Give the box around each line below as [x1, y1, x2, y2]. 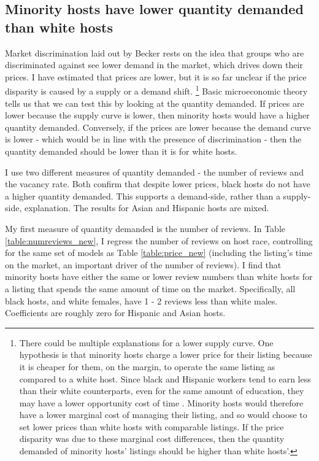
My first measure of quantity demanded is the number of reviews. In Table [5, 222, 286, 234]
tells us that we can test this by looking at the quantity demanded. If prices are [5, 96, 304, 109]
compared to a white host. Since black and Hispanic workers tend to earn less [19, 372, 311, 385]
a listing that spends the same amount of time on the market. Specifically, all [5, 282, 296, 295]
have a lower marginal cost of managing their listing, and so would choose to [19, 408, 307, 421]
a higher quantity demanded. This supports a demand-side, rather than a [5, 189, 280, 202]
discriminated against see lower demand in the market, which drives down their [5, 58, 303, 71]
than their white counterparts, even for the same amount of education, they [19, 384, 304, 397]
